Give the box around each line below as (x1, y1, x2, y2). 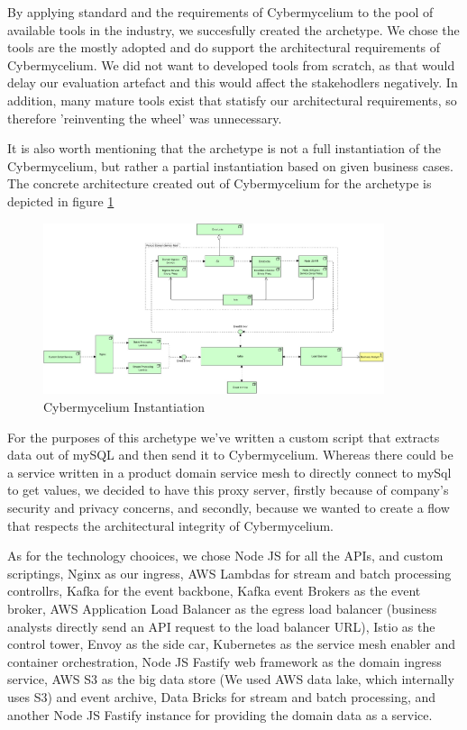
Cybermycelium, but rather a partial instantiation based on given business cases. (7, 156, 453, 175)
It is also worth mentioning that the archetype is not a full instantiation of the (7, 139, 442, 158)
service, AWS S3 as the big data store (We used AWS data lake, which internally (7, 670, 454, 689)
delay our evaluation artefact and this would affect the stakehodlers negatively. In (7, 73, 458, 92)
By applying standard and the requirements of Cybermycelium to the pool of (7, 3, 434, 21)
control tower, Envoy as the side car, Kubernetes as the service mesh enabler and (7, 634, 456, 653)
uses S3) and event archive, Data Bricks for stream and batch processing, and (7, 687, 436, 706)
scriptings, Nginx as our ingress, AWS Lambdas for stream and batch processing (7, 563, 452, 582)
